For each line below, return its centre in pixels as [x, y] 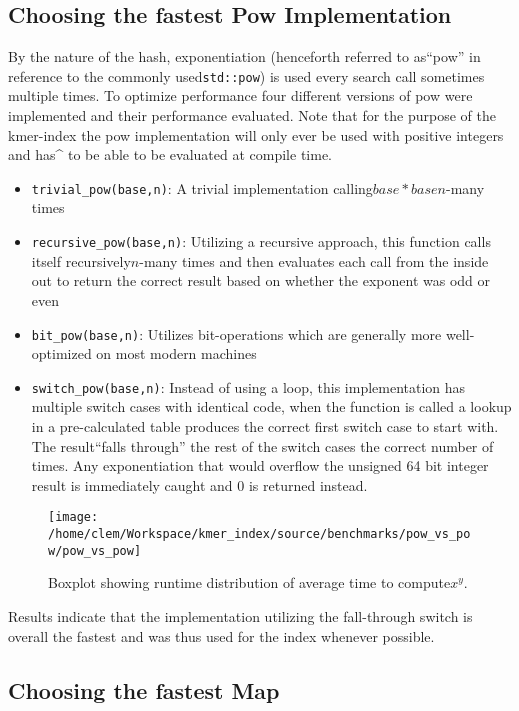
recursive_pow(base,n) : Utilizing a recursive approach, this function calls [261, 241]
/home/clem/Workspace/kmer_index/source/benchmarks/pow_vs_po [259, 534]
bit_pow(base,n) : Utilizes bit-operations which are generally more [236, 333]
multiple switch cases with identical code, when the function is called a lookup [271, 406]
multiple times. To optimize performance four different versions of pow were [240, 95]
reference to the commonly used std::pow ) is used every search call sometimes [246, 75]
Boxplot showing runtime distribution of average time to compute [249, 582]
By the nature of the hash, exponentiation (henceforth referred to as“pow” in [244, 56]
